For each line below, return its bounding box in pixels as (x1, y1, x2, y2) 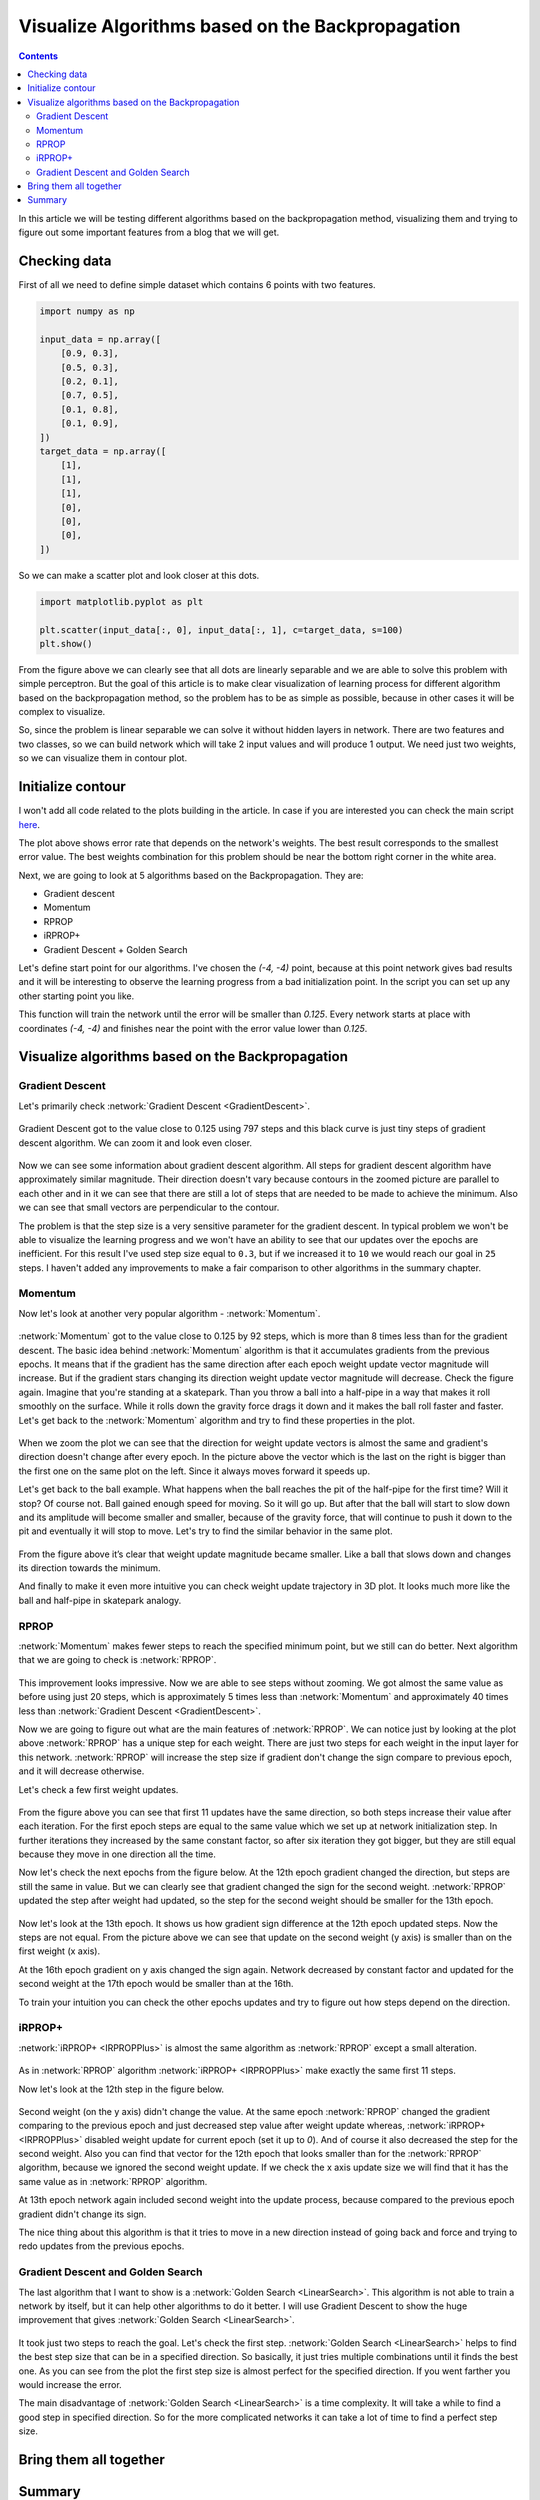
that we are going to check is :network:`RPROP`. (18, 1654, 217, 1666)
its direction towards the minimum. (18, 1562, 161, 1574)
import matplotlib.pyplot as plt (39, 596, 204, 607)
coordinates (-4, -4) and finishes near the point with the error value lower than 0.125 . (18, 1022, 368, 1034)
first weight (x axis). (18, 1945, 100, 1957)
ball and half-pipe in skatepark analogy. (18, 1594, 182, 1606)
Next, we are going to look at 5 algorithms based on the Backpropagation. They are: (18, 869, 364, 881)
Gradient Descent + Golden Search (43, 943, 188, 955)
